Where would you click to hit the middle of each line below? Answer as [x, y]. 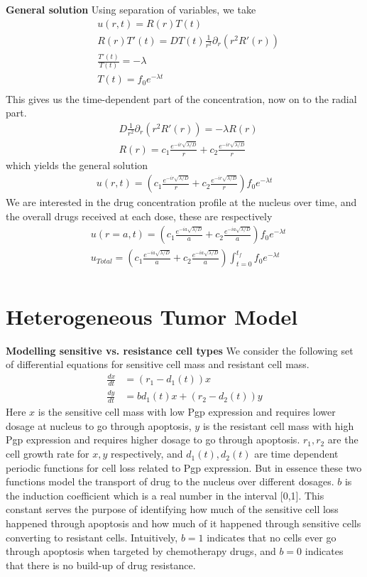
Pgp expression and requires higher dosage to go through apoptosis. [153, 440]
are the [343, 440]
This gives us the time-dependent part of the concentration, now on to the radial [181, 98]
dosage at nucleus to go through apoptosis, [99, 425]
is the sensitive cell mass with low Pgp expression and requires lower [187, 412]
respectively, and [147, 454]
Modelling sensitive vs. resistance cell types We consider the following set [180, 350]
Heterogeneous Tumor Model [152, 316]
